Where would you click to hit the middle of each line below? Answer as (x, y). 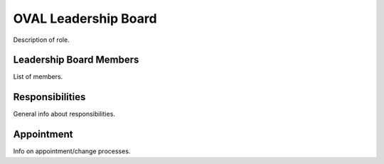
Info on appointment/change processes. (72, 151)
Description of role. (42, 40)
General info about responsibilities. (64, 114)
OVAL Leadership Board (85, 18)
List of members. (38, 77)
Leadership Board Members (76, 60)
